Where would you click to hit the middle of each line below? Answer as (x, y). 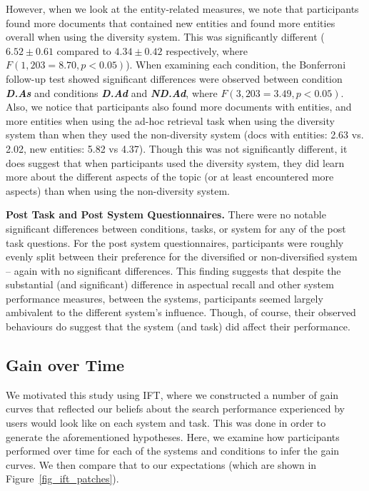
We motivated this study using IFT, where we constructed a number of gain (172, 394)
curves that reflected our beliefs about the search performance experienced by (175, 409)
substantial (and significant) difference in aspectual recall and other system (170, 284)
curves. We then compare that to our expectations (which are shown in (161, 464)
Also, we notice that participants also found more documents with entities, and (179, 107)
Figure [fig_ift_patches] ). (62, 479)
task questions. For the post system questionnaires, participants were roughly (175, 242)
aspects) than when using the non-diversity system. (118, 190)
